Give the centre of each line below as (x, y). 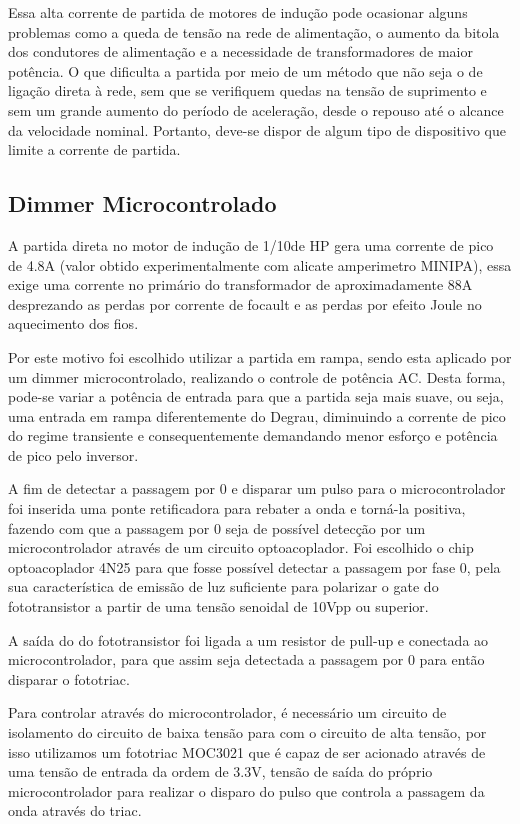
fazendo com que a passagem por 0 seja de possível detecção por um (217, 527)
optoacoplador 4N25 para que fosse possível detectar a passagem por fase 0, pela (254, 566)
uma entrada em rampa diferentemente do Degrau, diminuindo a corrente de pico (257, 415)
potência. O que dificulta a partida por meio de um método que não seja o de (245, 70)
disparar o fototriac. (69, 678)
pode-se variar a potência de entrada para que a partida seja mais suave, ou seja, (256, 396)
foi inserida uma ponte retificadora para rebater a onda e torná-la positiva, (237, 508)
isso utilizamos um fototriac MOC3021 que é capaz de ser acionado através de (247, 751)
